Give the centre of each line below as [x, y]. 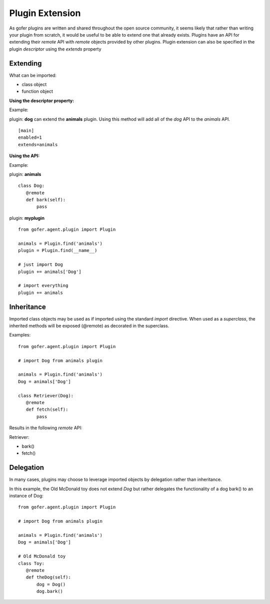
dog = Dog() [51, 584]
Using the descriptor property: [42, 101]
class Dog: [31, 186]
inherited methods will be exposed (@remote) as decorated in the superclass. [89, 326]
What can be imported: [33, 75]
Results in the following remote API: [46, 428]
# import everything [43, 286]
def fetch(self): [47, 410]
